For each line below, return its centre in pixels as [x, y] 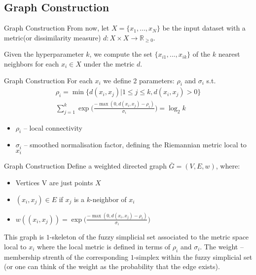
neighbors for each [32, 63]
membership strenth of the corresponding [66, 257]
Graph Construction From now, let [57, 28]
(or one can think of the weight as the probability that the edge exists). [112, 266]
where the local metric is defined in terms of [104, 246]
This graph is [24, 237]
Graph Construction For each [48, 80]
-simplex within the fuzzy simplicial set [193, 257]
